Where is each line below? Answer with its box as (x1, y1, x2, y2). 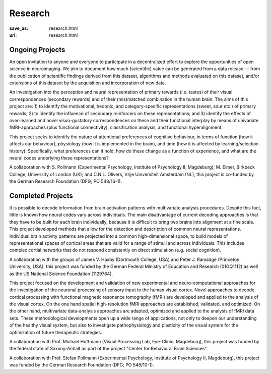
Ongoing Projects (9, 45, 65, 54)
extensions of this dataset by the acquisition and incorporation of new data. (9, 80, 166, 86)
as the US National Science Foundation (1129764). (9, 271, 113, 277)
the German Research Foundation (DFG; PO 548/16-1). (9, 178, 122, 184)
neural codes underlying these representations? (9, 154, 109, 161)
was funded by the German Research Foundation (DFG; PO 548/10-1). (9, 362, 155, 368)
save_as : (9, 25, 29, 31)
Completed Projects (9, 191, 73, 200)
